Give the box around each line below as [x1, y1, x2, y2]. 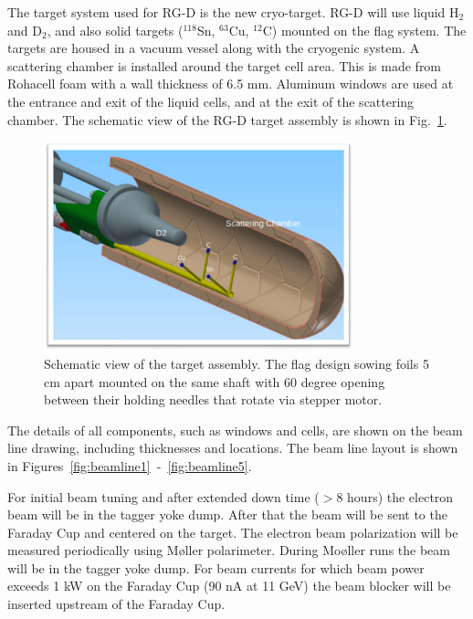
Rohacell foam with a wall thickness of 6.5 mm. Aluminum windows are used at [7, 74, 454, 93]
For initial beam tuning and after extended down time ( [7, 487, 320, 506]
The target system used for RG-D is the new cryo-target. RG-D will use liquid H [7, 3, 459, 21]
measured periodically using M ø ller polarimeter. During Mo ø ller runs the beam [7, 540, 450, 560]
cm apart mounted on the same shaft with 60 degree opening [44, 372, 385, 391]
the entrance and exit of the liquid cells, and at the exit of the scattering [7, 91, 415, 110]
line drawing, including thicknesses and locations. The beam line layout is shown [7, 438, 458, 457]
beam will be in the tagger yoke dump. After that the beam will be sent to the [7, 505, 447, 524]
